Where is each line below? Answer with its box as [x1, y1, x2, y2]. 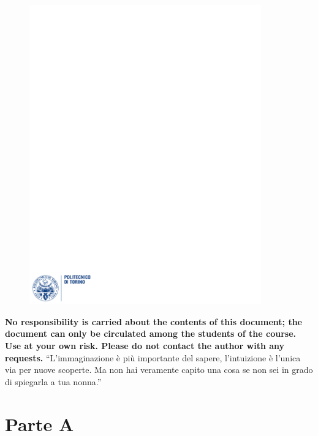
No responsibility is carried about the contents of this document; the [5, 315, 303, 328]
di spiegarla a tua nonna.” [5, 375, 102, 388]
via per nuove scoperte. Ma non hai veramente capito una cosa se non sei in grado [5, 363, 313, 376]
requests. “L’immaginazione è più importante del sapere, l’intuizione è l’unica [5, 351, 301, 364]
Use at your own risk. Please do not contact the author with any [5, 339, 285, 352]
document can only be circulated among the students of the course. [5, 327, 296, 340]
